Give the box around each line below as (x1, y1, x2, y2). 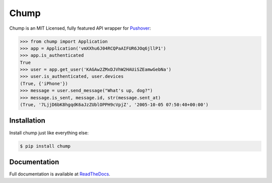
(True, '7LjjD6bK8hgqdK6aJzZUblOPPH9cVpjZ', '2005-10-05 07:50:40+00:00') (20, 102, 209, 108)
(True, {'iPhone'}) (20, 80, 68, 86)
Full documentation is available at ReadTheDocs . (9, 171, 110, 177)
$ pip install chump (20, 143, 71, 149)
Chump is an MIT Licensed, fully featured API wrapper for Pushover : (9, 25, 151, 31)
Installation (9, 116, 45, 125)
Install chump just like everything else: (9, 130, 89, 136)
